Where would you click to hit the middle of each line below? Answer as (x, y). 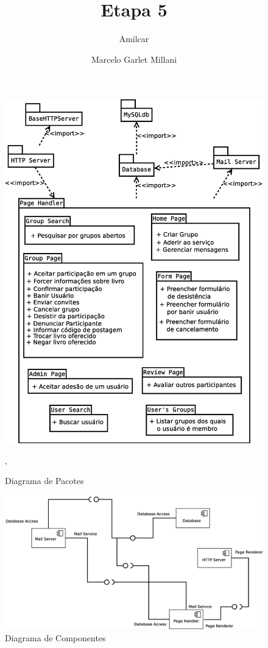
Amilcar (134, 39)
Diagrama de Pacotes (44, 481)
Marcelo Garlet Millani (134, 59)
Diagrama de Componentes (55, 638)
